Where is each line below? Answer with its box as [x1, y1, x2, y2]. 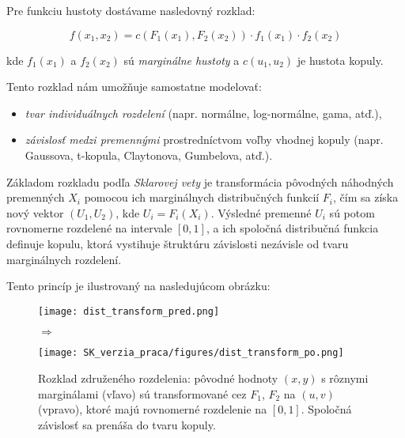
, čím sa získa [333, 189, 399, 206]
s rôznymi [321, 370, 369, 387]
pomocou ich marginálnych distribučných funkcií [84, 189, 320, 206]
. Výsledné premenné [210, 204, 312, 221]
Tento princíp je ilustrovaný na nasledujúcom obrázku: [6, 278, 271, 294]
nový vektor [6, 204, 64, 221]
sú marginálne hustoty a [123, 51, 240, 68]
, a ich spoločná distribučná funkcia [206, 220, 379, 236]
